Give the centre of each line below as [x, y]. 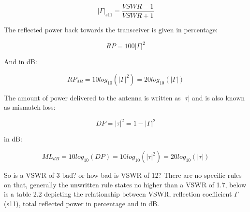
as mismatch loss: [30, 107]
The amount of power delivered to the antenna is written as [92, 97]
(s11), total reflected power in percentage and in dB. [81, 203]
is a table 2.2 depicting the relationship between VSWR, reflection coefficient [118, 194]
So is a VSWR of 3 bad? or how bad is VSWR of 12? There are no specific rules [123, 175]
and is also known [219, 97]
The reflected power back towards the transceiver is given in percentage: [111, 30]
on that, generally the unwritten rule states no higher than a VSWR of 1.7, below [125, 184]
